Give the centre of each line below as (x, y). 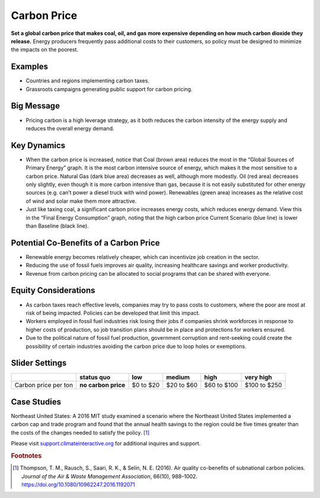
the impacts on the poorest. (45, 50)
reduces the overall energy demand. (70, 128)
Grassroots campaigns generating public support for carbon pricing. (109, 89)
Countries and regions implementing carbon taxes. (88, 81)
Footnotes (26, 455)
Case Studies (36, 402)
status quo (95, 378)
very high (258, 378)
